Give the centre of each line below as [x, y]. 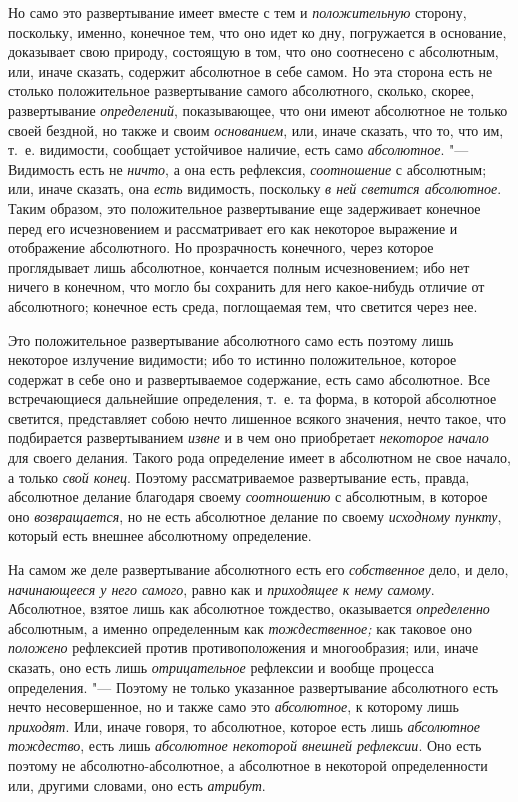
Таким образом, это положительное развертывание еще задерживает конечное [244, 207]
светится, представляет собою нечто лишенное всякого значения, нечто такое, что [257, 417]
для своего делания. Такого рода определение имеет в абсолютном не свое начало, [259, 457]
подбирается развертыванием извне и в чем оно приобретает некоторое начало [248, 437]
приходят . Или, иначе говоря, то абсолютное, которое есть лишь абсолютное [244, 725]
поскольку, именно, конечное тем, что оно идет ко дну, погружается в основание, [257, 31]
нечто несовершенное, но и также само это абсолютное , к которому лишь [234, 706]
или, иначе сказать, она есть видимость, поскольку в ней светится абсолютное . [255, 188]
